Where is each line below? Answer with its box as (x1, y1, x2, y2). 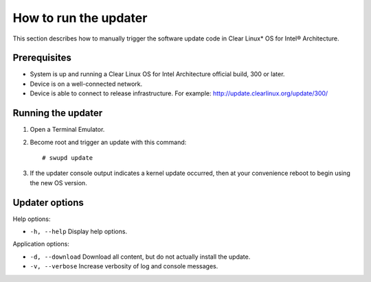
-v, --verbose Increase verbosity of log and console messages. (30, 262, 218, 270)
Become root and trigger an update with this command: (30, 138, 187, 146)
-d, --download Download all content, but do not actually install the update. (30, 252, 251, 261)
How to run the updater (12, 10, 148, 25)
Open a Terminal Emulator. (30, 126, 105, 134)
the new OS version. (30, 178, 87, 187)
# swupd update (42, 154, 93, 161)
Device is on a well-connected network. (30, 80, 143, 88)
